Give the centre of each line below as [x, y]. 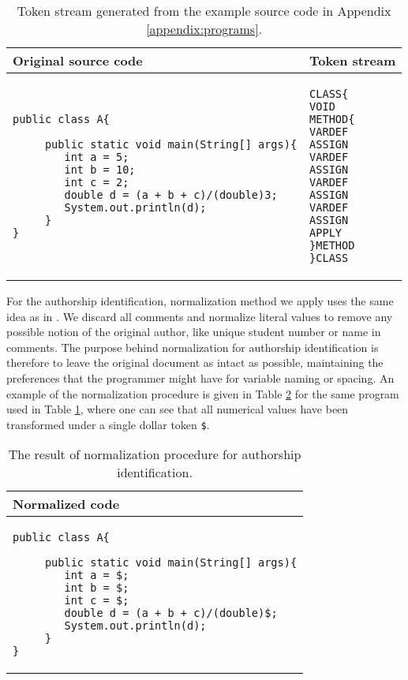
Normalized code [66, 504]
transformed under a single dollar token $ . [108, 424]
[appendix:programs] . [204, 29]
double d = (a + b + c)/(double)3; [171, 195]
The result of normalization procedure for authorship [155, 454]
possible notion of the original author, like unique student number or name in [194, 332]
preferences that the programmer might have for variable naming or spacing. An [200, 377]
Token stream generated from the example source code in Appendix [204, 11]
